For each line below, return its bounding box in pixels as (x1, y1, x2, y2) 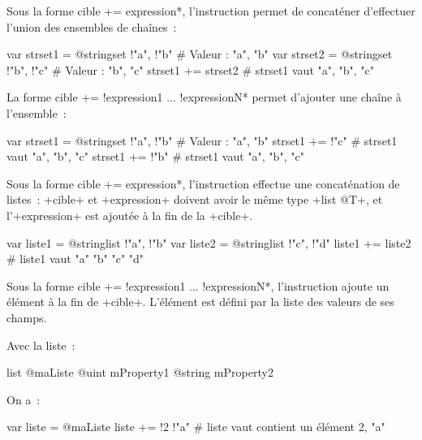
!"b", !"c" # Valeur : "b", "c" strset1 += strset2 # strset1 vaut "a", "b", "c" (6, 61, 375, 78)
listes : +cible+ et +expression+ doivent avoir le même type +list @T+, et (6, 191, 383, 208)
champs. (6, 308, 47, 326)
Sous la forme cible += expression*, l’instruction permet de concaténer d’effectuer (6, 2, 416, 19)
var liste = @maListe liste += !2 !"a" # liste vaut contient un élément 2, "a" (6, 418, 385, 435)
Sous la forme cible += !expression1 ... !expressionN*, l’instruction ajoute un (6, 277, 390, 294)
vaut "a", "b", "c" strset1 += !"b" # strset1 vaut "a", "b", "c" (6, 148, 304, 165)
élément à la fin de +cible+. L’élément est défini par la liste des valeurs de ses (6, 293, 394, 310)
